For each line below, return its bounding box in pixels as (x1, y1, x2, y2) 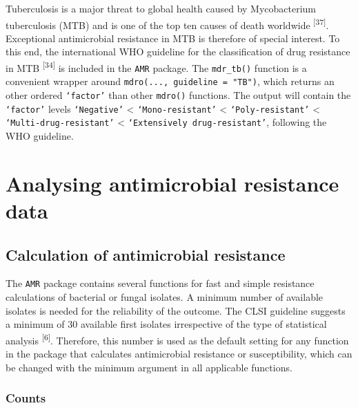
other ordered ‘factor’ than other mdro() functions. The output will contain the (6, 88, 351, 102)
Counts (6, 389, 46, 407)
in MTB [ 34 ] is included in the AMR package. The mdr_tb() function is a (6, 59, 307, 75)
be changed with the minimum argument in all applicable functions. (6, 360, 292, 374)
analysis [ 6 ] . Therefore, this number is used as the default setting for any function (6, 331, 349, 347)
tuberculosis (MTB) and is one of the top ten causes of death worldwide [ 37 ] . (6, 15, 329, 32)
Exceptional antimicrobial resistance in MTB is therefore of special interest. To (6, 30, 340, 45)
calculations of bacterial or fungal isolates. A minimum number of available (6, 289, 324, 304)
